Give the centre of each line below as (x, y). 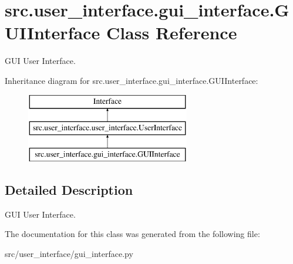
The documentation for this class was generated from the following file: (132, 234)
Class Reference (171, 33)
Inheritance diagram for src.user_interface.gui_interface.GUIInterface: (132, 80)
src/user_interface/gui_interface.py (69, 253)
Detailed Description (69, 189)
